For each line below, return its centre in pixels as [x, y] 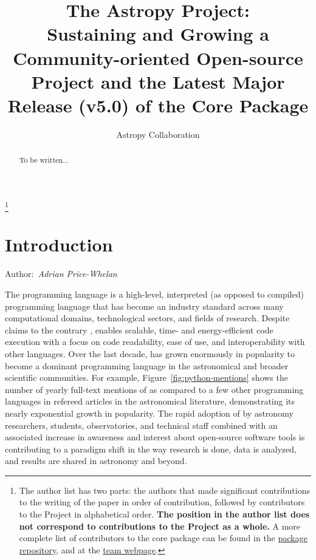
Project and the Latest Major [158, 81]
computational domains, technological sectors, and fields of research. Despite [147, 318]
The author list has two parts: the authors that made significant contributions [164, 490]
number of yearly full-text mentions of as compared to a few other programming [154, 389]
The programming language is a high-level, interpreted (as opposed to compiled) [154, 294]
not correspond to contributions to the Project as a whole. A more [160, 526]
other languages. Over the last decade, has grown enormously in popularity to [150, 353]
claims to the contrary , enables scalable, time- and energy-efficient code [139, 330]
